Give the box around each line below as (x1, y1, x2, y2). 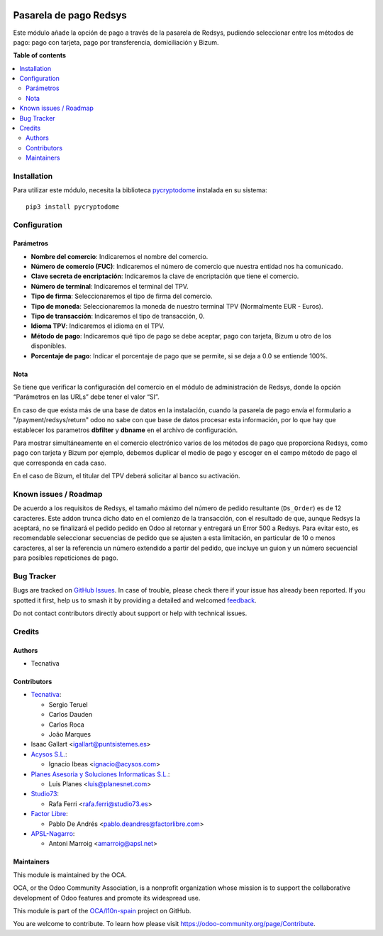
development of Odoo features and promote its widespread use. (13, 893, 201, 902)
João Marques (48, 730, 91, 739)
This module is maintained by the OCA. (13, 870, 127, 879)
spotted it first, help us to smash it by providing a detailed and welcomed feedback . (13, 596, 257, 605)
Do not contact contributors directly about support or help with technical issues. (13, 609, 248, 617)
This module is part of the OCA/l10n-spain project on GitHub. (13, 906, 191, 915)
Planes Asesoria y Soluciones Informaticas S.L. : (30, 770, 170, 778)
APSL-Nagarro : (30, 829, 75, 837)
